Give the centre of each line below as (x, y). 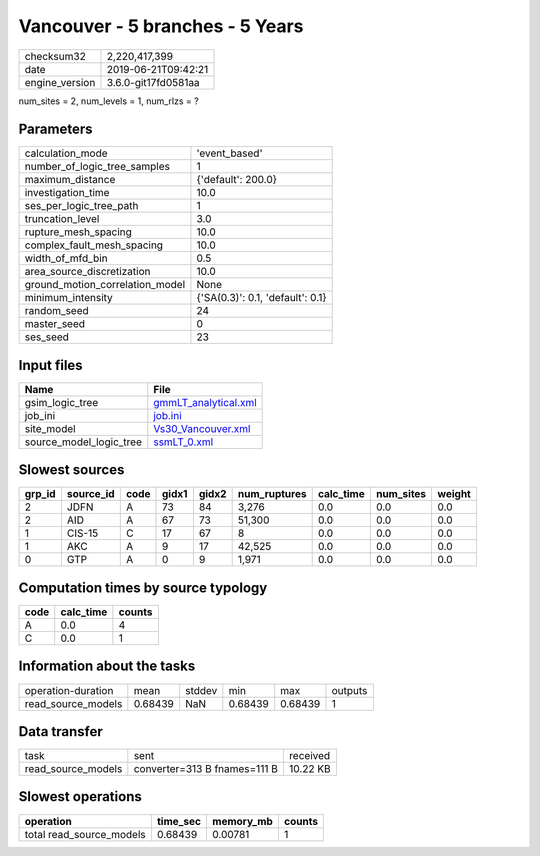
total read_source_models (85, 834)
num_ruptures (272, 494)
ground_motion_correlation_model (105, 285)
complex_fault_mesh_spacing (94, 245)
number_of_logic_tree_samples (97, 167)
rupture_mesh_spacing (78, 232)
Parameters (55, 129)
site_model (50, 428)
